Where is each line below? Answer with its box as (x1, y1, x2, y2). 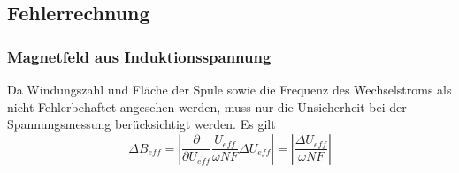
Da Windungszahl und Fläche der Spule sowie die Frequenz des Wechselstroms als (7, 80, 452, 98)
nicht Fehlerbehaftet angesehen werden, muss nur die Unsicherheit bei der (7, 97, 407, 116)
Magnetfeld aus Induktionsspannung (7, 45, 272, 67)
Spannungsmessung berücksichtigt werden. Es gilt (7, 115, 276, 133)
